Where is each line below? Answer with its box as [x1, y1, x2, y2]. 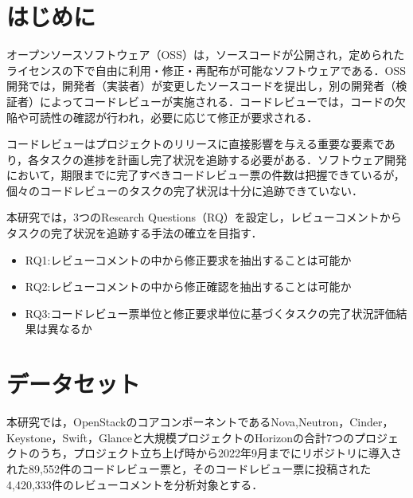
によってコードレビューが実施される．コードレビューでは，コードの [39, 92, 395, 109]
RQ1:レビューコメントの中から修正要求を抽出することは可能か [25, 251, 352, 268]
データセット [6, 367, 141, 400]
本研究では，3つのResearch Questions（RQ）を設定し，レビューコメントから [6, 209, 402, 225]
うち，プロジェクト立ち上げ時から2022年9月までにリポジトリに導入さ [39, 445, 402, 461]
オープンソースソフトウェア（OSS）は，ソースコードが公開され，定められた [6, 46, 405, 63]
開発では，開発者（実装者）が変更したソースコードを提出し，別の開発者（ [6, 77, 396, 94]
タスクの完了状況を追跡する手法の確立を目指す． [6, 225, 263, 241]
